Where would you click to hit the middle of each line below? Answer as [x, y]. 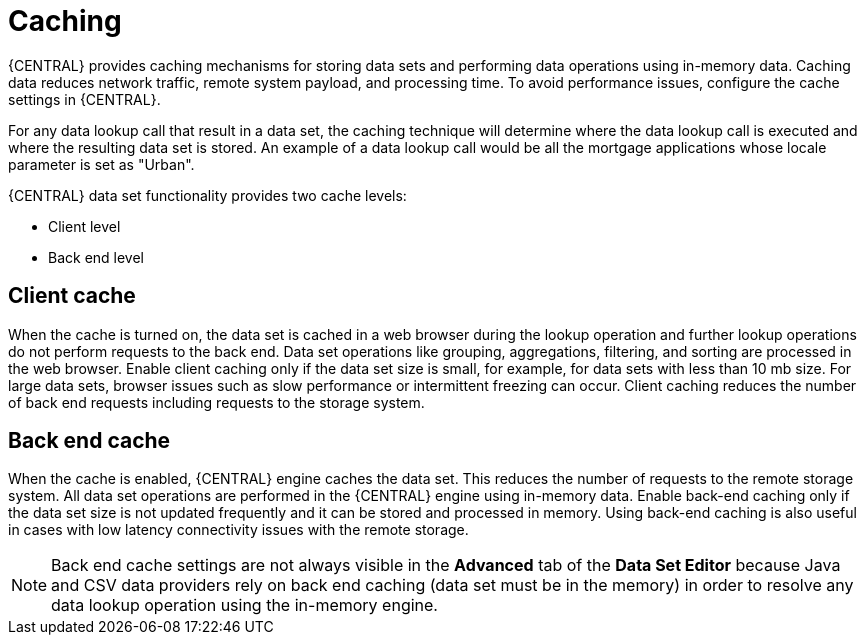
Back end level [96, 257]
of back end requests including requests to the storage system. [216, 402]
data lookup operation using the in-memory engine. [244, 605]
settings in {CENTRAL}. [84, 99]
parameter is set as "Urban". [101, 164]
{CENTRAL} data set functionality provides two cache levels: [207, 195]
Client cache [72, 296]
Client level [84, 226]
